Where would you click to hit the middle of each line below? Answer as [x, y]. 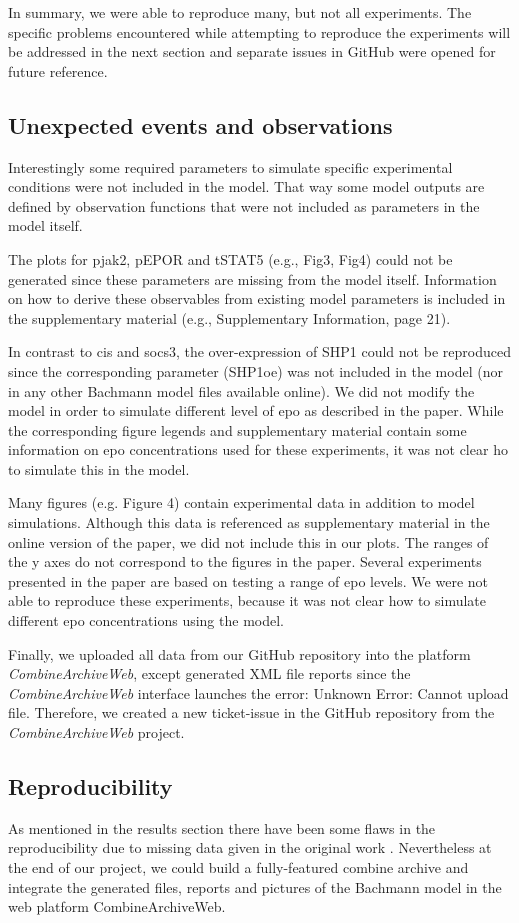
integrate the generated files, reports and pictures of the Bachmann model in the [255, 886]
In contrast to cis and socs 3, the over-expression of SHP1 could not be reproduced [259, 351]
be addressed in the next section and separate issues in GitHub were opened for [252, 51]
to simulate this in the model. [99, 468]
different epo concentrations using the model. [146, 620]
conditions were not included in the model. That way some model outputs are [246, 186]
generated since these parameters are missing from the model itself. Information [252, 278]
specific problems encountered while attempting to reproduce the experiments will [259, 31]
